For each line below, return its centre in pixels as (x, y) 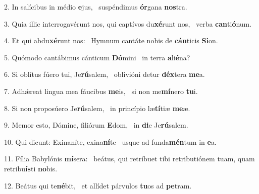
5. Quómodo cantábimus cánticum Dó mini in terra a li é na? (97, 57)
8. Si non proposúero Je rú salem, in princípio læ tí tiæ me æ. (97, 108)
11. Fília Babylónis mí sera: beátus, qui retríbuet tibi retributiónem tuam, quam (129, 159)
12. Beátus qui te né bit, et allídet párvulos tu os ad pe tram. (98, 185)
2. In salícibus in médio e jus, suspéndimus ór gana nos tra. (96, 7)
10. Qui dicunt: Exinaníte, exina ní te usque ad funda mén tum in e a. (110, 141)
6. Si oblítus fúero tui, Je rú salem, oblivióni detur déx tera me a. (105, 74)
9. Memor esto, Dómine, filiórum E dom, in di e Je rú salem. (96, 125)
